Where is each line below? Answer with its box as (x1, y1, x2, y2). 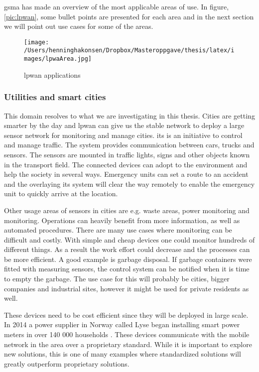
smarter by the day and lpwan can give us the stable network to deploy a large (4, 120, 245, 130)
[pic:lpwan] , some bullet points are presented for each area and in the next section (4, 11, 254, 21)
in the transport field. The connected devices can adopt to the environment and (4, 159, 248, 169)
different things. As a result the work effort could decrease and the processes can (4, 244, 250, 254)
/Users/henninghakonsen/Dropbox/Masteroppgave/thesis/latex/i (24, 47, 235, 54)
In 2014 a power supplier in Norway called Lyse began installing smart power (4, 319, 240, 330)
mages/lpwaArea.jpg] (24, 55, 92, 63)
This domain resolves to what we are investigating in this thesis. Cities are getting (4, 110, 255, 121)
